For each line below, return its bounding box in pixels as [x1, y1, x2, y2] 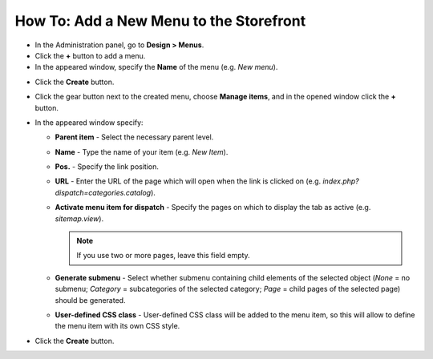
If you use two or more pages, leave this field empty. [76, 251, 250, 260]
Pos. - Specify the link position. [55, 162, 160, 171]
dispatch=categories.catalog [55, 188, 152, 197]
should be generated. [55, 295, 126, 305]
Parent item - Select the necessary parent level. [55, 132, 214, 142]
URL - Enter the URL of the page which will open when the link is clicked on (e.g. [55, 176, 322, 186]
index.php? [322, 176, 360, 186]
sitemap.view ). [55, 213, 104, 224]
